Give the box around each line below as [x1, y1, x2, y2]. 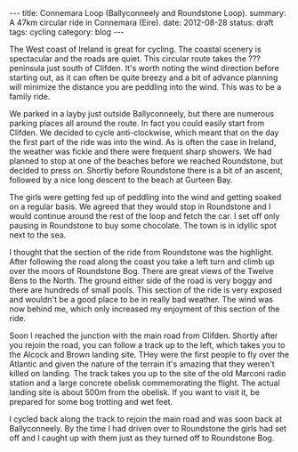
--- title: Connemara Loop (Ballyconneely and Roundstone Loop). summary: [9, 8, 286, 18]
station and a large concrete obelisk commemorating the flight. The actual [9, 377, 280, 388]
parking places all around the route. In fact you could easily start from [9, 118, 265, 128]
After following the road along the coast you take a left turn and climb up [9, 256, 275, 267]
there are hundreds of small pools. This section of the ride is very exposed [9, 285, 282, 295]
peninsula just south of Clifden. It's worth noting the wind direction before [9, 63, 280, 73]
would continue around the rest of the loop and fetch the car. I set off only [9, 211, 280, 221]
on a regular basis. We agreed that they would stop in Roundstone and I [9, 201, 271, 212]
